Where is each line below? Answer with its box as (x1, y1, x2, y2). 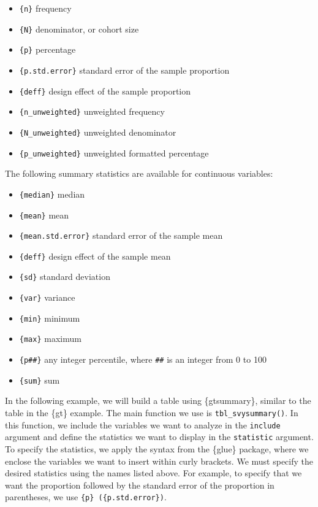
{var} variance (19, 291, 75, 304)
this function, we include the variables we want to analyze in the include (5, 418, 281, 431)
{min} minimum (19, 311, 80, 324)
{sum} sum (19, 373, 60, 386)
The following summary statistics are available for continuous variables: (5, 167, 273, 180)
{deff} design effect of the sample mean (19, 249, 171, 262)
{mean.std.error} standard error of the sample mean (19, 229, 223, 242)
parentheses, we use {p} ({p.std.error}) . (5, 490, 167, 503)
